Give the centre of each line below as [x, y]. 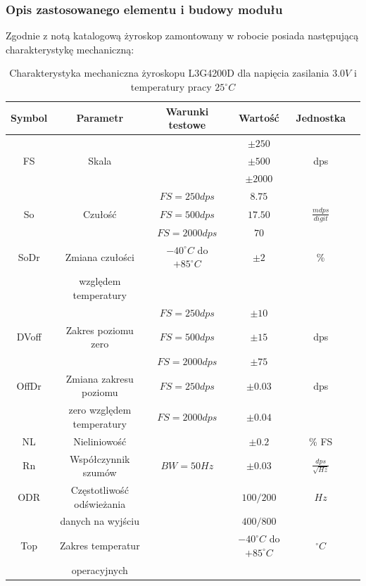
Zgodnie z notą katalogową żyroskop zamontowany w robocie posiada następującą [182, 36]
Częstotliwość [100, 489]
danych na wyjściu [100, 521]
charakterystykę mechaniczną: [70, 49]
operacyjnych [100, 569]
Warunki [187, 111]
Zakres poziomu [100, 330]
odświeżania [100, 503]
